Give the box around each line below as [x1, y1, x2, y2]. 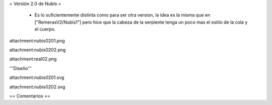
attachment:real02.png [9, 56, 57, 62]
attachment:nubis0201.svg [9, 74, 64, 80]
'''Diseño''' [9, 65, 32, 71]
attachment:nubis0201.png [9, 38, 65, 44]
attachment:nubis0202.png [9, 47, 66, 53]
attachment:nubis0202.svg [9, 83, 65, 90]
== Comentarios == [9, 93, 50, 99]
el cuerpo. [34, 26, 56, 32]
